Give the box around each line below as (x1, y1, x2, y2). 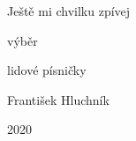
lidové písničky (7, 61, 87, 79)
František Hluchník (7, 90, 110, 108)
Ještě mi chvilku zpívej (7, 2, 131, 19)
